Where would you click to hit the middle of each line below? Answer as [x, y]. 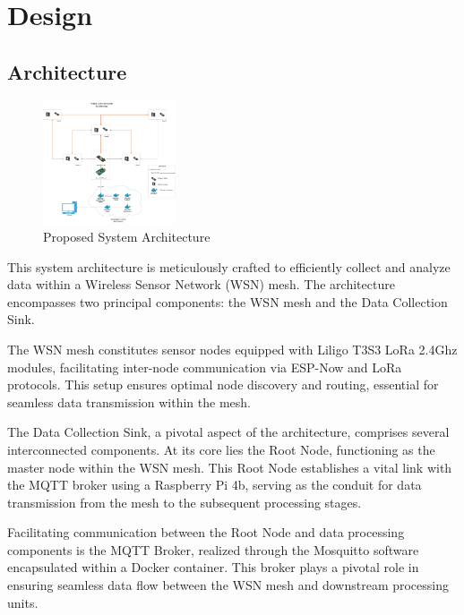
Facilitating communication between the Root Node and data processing [206, 532]
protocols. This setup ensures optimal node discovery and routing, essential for [223, 384]
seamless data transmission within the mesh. [129, 401]
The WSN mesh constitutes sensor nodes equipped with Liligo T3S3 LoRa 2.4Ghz [232, 349]
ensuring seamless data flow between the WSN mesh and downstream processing [228, 585]
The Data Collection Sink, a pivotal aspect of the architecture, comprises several [228, 432]
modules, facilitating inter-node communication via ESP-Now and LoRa [205, 367]
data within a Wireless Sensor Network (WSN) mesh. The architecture [201, 284]
